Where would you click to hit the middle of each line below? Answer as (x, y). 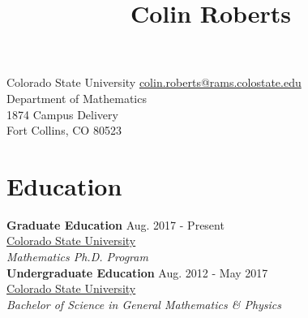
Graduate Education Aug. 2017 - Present (115, 224)
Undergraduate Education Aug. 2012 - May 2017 (137, 272)
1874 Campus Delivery (62, 114)
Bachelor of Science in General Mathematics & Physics (144, 304)
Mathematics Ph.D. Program (77, 257)
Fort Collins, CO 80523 (64, 130)
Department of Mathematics (77, 98)
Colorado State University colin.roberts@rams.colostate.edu (154, 82)
